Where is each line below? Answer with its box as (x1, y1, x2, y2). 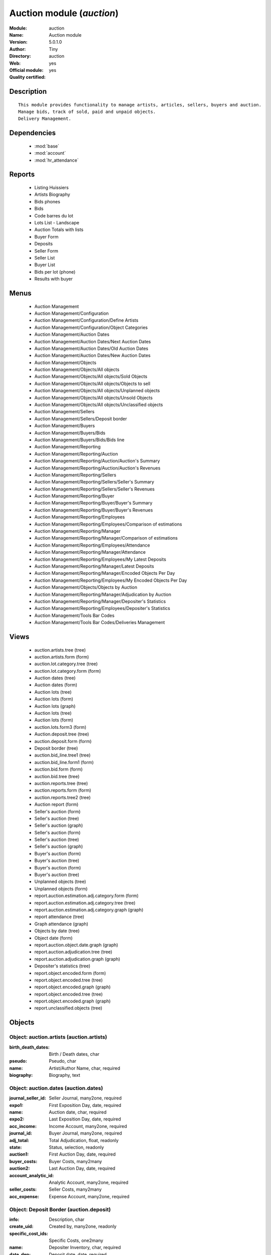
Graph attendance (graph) (34, 921, 89, 927)
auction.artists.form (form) (34, 654, 89, 660)
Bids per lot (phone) (34, 269, 76, 275)
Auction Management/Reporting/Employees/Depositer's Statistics (34, 605, 171, 611)
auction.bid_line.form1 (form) (34, 759, 94, 765)
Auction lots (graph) (34, 703, 76, 709)
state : (9, 1145, 22, 1151)
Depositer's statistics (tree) (34, 963, 90, 969)
